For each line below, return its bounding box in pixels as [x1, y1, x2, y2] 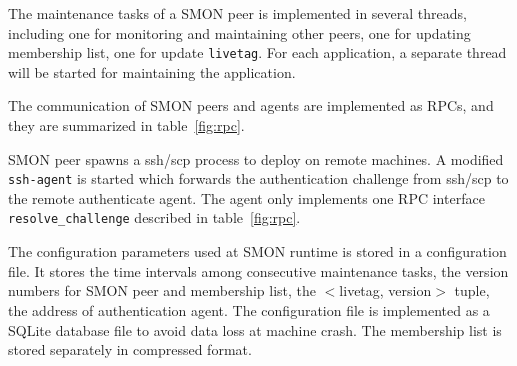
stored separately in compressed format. [8, 339, 252, 360]
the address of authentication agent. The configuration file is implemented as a [8, 299, 490, 320]
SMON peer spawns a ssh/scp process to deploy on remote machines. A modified [8, 148, 504, 169]
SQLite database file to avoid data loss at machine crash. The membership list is [8, 319, 502, 340]
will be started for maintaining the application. [8, 61, 296, 82]
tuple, [454, 280, 490, 301]
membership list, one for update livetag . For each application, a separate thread [8, 42, 507, 63]
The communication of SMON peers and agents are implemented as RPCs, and [8, 95, 494, 116]
